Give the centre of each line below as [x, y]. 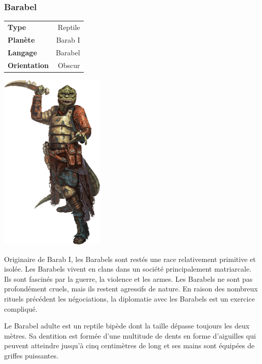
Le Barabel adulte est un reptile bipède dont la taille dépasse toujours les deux [127, 326]
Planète [21, 39]
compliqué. [21, 308]
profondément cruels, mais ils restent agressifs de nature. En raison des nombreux [131, 289]
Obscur [69, 65]
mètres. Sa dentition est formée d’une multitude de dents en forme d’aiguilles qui [130, 335]
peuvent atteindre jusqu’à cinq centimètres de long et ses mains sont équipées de [129, 345]
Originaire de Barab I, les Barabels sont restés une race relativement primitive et [130, 259]
